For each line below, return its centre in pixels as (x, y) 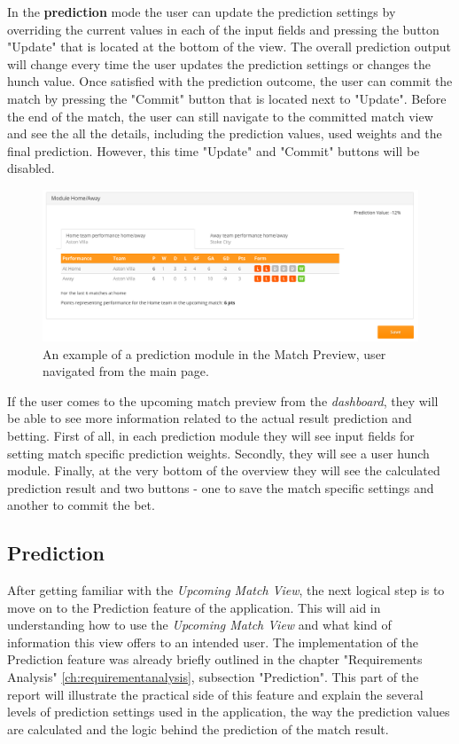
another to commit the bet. (81, 505)
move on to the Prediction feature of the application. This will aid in (194, 607)
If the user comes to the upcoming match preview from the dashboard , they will (223, 400)
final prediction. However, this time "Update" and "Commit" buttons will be (214, 150)
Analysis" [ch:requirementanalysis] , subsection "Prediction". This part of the (213, 677)
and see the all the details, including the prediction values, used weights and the (225, 133)
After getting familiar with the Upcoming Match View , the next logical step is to (226, 590)
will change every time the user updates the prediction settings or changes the (219, 63)
